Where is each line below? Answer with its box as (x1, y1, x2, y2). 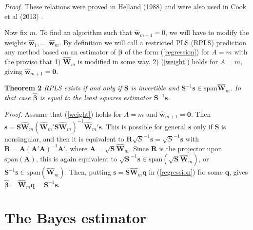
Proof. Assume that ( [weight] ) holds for (4, 108, 122, 119)
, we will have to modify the (165, 27, 249, 37)
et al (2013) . (4, 11, 43, 21)
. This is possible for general (101, 121, 186, 131)
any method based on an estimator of (4, 47, 116, 57)
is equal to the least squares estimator (39, 92, 152, 103)
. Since (129, 143, 149, 153)
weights (4, 37, 27, 47)
